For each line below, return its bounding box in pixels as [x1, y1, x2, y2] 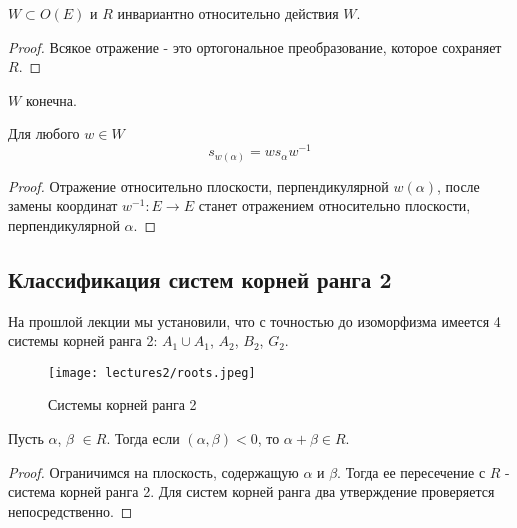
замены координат [8, 195, 118, 216]
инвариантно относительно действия [117, 3, 339, 23]
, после [436, 175, 480, 196]
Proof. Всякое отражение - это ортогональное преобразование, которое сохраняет [8, 36, 502, 57]
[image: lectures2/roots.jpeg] [48, 365, 256, 380]
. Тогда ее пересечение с [337, 461, 486, 482]
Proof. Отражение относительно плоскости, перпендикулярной [8, 175, 389, 196]
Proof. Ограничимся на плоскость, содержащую [8, 461, 299, 482]
